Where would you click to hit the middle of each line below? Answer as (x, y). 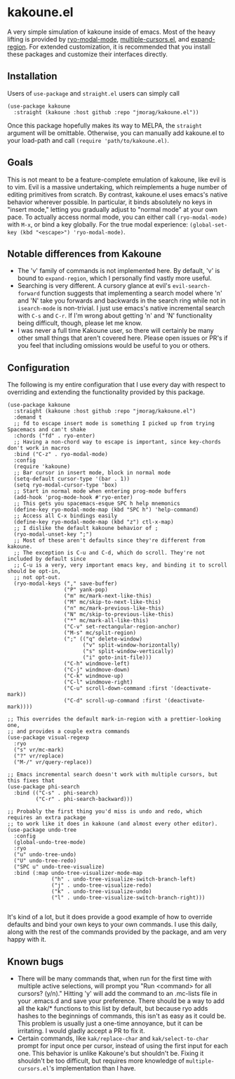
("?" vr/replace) (39, 756)
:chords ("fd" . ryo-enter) (55, 436)
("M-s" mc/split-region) (100, 633)
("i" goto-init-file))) (117, 658)
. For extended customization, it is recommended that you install (118, 46)
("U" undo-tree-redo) (45, 861)
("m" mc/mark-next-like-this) (108, 596)
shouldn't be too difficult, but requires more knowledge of (101, 1061)
